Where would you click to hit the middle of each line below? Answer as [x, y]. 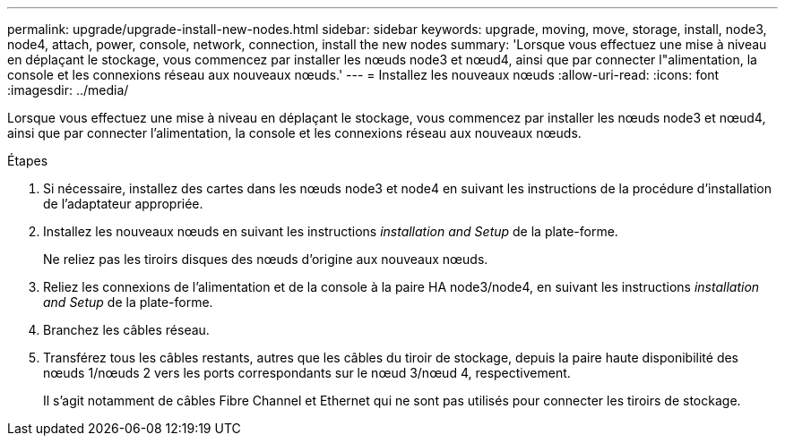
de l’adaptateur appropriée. [123, 204]
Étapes [28, 161]
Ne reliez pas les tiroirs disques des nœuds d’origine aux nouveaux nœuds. [266, 259]
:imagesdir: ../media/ [68, 90]
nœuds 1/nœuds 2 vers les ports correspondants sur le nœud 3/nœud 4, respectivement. [307, 373]
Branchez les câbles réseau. [126, 330]
